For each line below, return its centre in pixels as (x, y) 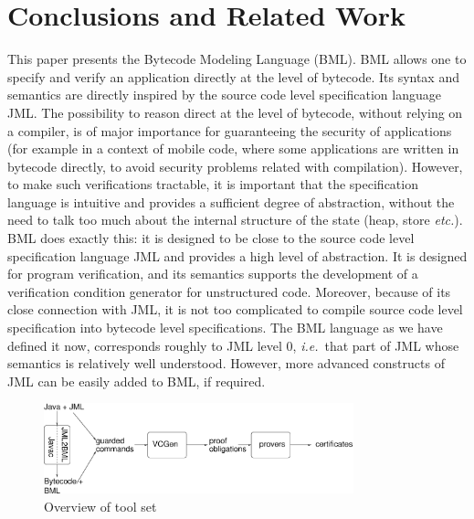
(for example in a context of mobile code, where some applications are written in (233, 148)
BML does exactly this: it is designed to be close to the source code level (211, 238)
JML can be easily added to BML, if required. (137, 381)
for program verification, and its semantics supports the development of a (213, 274)
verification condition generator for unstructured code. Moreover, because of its (229, 291)
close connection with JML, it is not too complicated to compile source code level (235, 309)
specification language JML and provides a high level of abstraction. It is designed (237, 255)
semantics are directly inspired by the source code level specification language (224, 95)
